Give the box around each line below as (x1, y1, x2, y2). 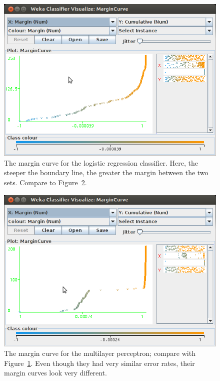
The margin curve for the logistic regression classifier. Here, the (4, 157, 198, 168)
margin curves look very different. (4, 367, 107, 378)
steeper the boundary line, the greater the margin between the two (4, 167, 208, 178)
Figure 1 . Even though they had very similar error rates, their (4, 357, 195, 368)
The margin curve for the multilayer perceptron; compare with (4, 348, 195, 358)
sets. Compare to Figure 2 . (4, 177, 87, 187)
